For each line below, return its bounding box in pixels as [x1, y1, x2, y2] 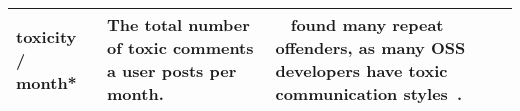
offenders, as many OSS [275, 36, 466, 59]
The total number [107, 13, 250, 36]
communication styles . [275, 82, 463, 105]
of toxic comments [107, 36, 254, 59]
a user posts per [107, 59, 237, 82]
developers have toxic [275, 59, 448, 82]
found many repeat [290, 13, 444, 36]
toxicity [16, 24, 77, 48]
